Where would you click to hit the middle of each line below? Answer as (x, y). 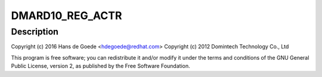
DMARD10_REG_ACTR (66, 16)
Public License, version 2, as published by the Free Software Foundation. (100, 66)
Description (35, 32)
